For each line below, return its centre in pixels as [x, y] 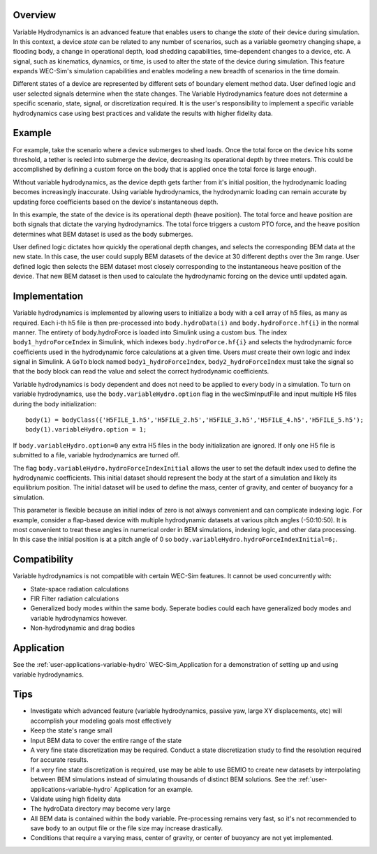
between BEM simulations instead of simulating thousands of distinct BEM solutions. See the [163, 779]
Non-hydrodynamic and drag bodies [83, 628]
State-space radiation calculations [80, 589]
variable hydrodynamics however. [79, 618]
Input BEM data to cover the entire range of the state [106, 740]
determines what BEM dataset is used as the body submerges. [103, 234]
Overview [35, 15]
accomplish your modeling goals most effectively [101, 721]
